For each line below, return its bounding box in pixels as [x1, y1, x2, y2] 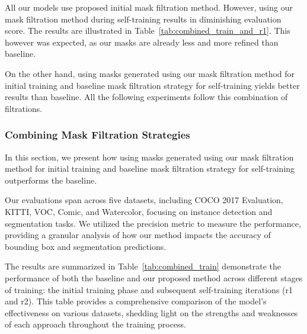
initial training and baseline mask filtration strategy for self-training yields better [5, 79, 300, 91]
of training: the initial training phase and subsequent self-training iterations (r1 [5, 283, 293, 296]
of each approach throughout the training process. [5, 318, 187, 330]
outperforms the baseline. [5, 174, 97, 186]
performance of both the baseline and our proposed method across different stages [5, 271, 303, 284]
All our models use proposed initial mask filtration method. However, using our [5, 1, 293, 13]
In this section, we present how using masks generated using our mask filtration [5, 150, 294, 163]
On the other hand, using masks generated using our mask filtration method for [5, 67, 295, 79]
